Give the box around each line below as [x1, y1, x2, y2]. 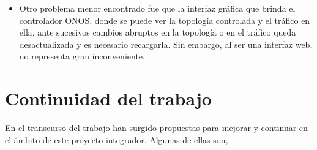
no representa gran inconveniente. [19, 50, 145, 62]
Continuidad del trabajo [5, 86, 212, 111]
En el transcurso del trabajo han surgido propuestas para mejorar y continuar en [5, 121, 308, 134]
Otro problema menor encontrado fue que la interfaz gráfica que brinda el [19, 2, 296, 14]
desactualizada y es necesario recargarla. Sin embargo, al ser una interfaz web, [19, 37, 313, 50]
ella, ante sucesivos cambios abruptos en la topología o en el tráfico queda [19, 26, 296, 39]
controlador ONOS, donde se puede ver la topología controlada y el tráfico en [19, 13, 310, 26]
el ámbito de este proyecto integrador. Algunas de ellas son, [5, 133, 228, 146]
